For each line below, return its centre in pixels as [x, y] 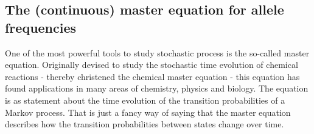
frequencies [41, 27]
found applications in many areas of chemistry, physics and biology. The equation [157, 88]
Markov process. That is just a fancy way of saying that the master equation [148, 112]
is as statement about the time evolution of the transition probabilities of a [145, 100]
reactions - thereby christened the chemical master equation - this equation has [152, 76]
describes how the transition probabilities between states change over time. [145, 124]
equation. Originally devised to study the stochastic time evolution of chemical [152, 65]
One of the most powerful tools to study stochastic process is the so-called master [157, 52]
